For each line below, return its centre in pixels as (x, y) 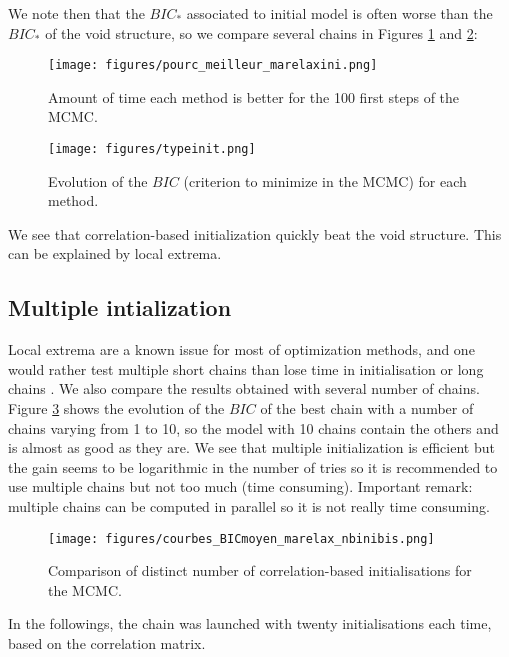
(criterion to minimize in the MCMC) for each (325, 180)
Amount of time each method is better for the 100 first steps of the (254, 96)
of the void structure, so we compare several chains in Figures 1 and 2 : (261, 32)
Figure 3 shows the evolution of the (116, 408)
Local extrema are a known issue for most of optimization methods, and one (241, 349)
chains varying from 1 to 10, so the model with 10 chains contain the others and (253, 427)
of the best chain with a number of (367, 408)
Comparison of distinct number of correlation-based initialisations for (260, 570)
